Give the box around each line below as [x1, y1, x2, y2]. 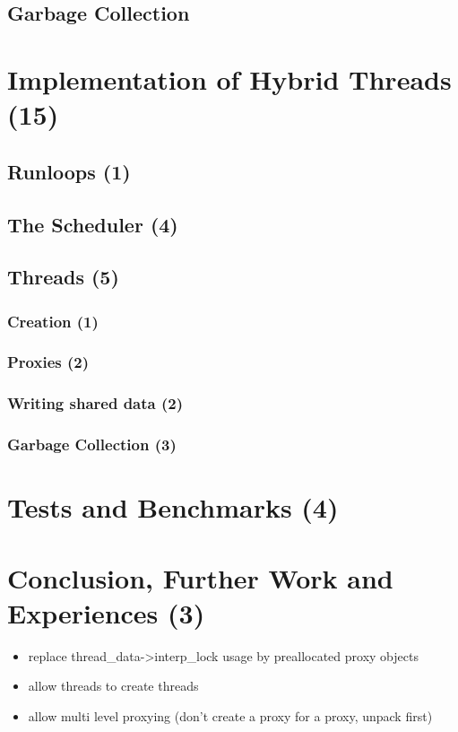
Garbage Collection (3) [7, 433, 177, 456]
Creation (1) [7, 309, 99, 332]
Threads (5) [7, 263, 119, 291]
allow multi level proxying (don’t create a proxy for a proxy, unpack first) [28, 706, 433, 725]
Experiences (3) [7, 594, 205, 631]
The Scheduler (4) [7, 210, 178, 238]
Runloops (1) [7, 157, 131, 185]
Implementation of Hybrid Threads [7, 60, 452, 97]
